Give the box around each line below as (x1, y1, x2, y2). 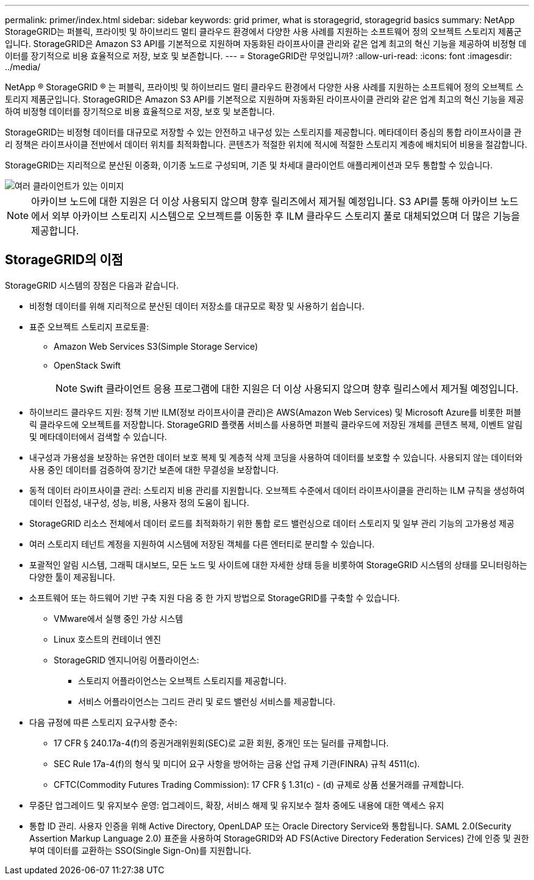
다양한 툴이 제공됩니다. (29, 571, 115, 582)
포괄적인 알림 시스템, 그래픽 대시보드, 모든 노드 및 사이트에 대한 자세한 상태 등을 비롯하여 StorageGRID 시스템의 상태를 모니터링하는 (29, 559, 527, 570)
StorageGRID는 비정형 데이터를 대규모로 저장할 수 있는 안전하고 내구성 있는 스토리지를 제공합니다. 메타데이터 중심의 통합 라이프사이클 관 (5, 127, 522, 137)
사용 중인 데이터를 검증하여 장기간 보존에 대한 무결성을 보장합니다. (29, 464, 279, 475)
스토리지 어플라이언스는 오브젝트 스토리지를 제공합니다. (78, 675, 287, 686)
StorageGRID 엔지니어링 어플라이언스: (54, 654, 199, 665)
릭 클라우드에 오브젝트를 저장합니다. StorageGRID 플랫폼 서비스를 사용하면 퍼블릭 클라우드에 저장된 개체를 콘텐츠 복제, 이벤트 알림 (29, 419, 523, 430)
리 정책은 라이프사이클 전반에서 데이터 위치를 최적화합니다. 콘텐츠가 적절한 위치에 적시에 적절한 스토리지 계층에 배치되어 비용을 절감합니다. (5, 139, 527, 150)
